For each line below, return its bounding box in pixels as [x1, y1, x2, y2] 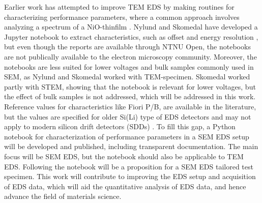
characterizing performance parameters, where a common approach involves [4, 11, 240, 22]
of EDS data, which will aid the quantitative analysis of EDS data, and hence [4, 181, 246, 191]
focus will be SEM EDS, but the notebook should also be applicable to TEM [4, 151, 244, 161]
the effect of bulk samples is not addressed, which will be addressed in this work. [4, 91, 256, 102]
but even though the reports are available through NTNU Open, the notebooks [4, 41, 251, 52]
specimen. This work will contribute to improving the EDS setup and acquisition [4, 171, 256, 182]
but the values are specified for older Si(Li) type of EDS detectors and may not [4, 111, 251, 122]
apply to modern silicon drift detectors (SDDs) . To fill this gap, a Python [4, 121, 236, 132]
